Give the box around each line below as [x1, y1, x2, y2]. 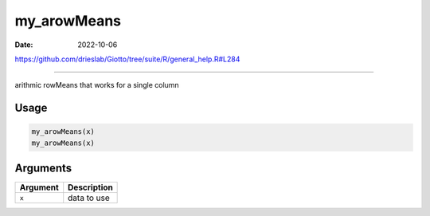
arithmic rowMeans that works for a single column [14, 81, 179, 90]
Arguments [14, 162, 72, 175]
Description [68, 182, 113, 193]
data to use [68, 192, 111, 203]
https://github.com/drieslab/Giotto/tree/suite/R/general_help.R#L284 [14, 54, 240, 64]
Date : [14, 40, 33, 49]
